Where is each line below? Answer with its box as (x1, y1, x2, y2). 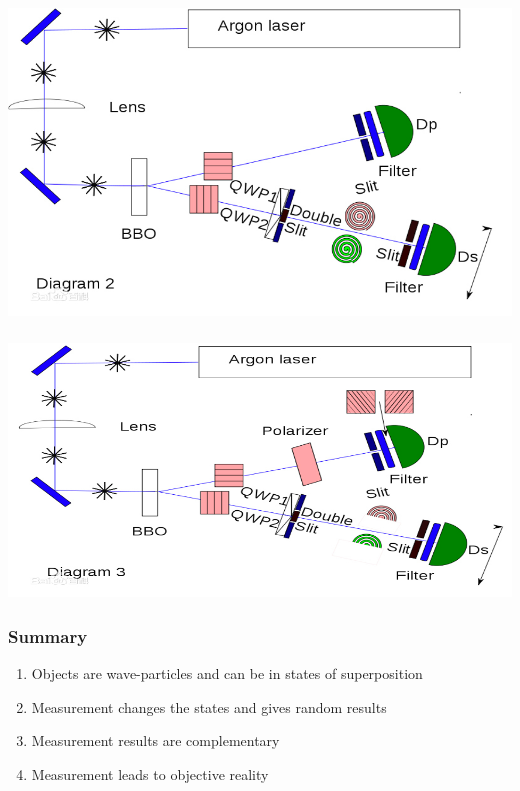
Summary (8, 623, 88, 648)
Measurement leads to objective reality (31, 763, 269, 784)
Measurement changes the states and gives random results (31, 696, 387, 717)
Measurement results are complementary (31, 730, 280, 751)
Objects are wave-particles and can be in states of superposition (31, 663, 423, 684)
